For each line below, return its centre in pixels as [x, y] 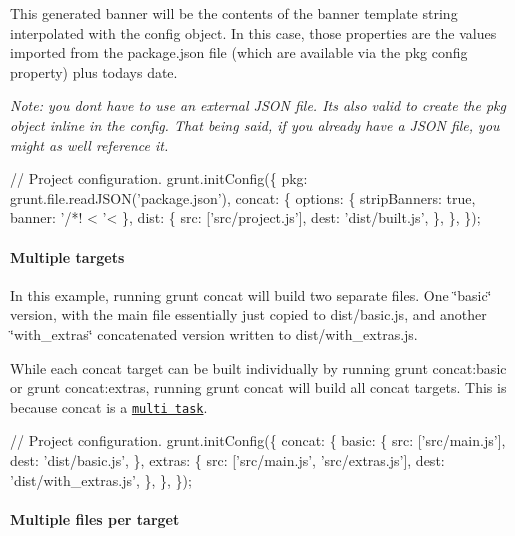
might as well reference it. [89, 144]
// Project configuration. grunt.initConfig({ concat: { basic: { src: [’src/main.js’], [258, 440]
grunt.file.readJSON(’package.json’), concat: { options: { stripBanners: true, [243, 197]
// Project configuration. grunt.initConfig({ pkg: [159, 178]
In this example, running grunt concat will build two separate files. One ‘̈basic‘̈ [251, 294]
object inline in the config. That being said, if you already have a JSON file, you [255, 124]
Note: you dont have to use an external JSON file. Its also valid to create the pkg [258, 105]
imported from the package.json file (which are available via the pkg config [239, 52]
